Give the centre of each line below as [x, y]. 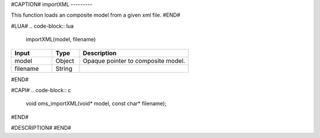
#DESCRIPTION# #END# [41, 128]
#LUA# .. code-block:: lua [42, 26]
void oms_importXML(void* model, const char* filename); [96, 104]
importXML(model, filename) [61, 40]
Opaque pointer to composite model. [134, 61]
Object [65, 61]
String [64, 68]
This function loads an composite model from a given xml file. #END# [96, 15]
